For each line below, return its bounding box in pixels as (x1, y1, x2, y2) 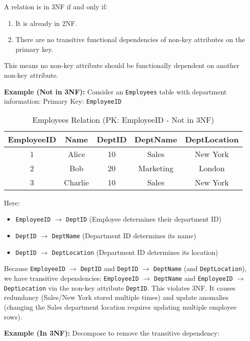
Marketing (138, 162, 174, 174)
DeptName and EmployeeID (154, 273, 233, 283)
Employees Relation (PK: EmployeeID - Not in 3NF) (32, 114, 214, 125)
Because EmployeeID (4, 263, 66, 273)
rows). (4, 311, 23, 321)
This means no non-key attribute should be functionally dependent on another (4, 60, 240, 70)
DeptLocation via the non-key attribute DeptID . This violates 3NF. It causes (4, 282, 236, 293)
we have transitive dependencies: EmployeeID (4, 273, 139, 283)
